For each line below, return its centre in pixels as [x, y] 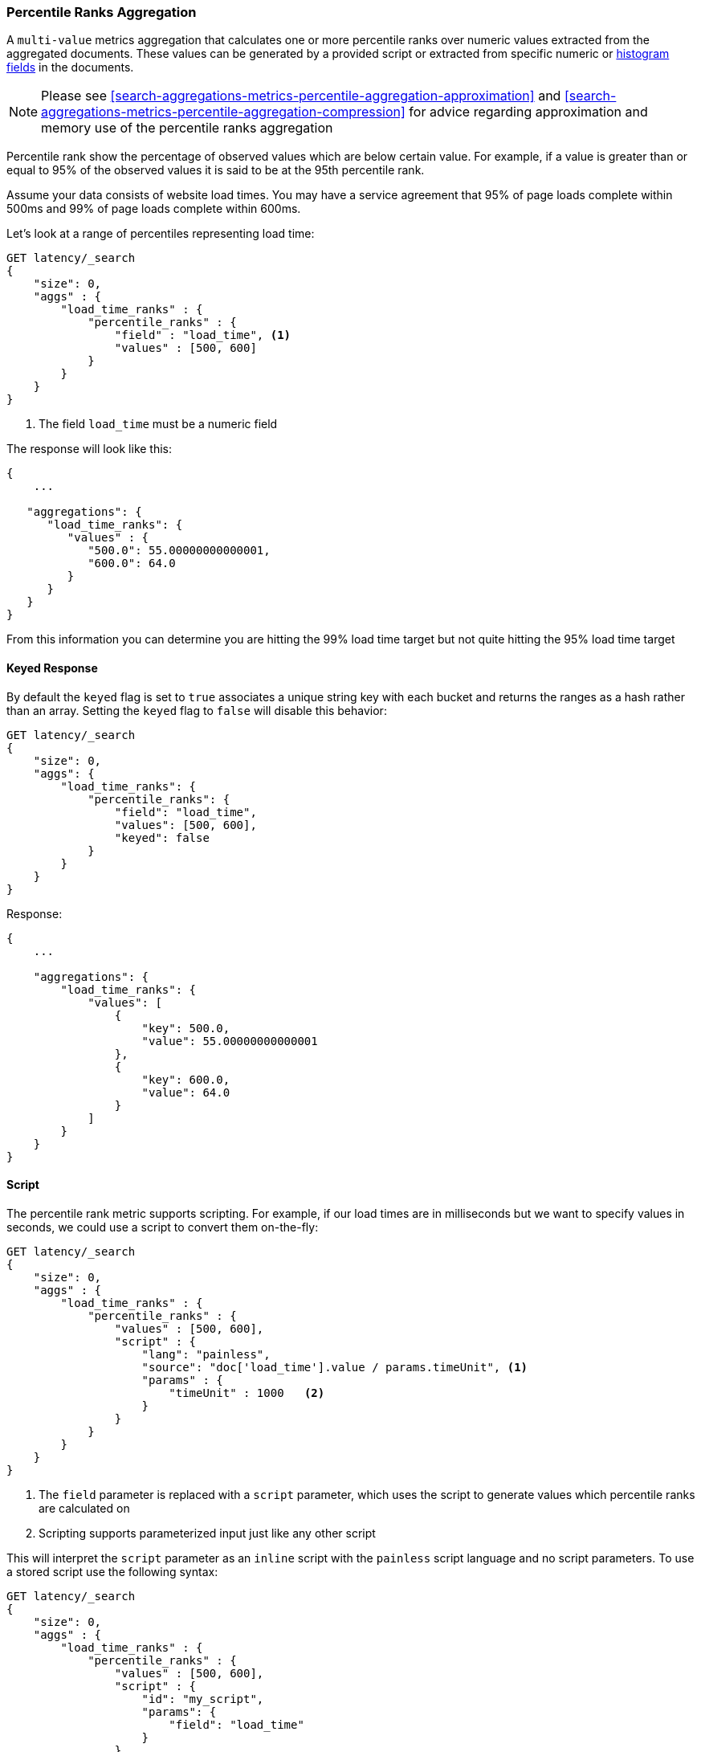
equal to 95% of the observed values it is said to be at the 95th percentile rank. [216, 170]
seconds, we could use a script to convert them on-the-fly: [163, 1227]
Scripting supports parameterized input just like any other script [207, 1533]
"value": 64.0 [186, 1092]
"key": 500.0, [186, 1028]
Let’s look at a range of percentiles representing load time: [161, 234]
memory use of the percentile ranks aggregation [187, 128]
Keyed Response [52, 668]
